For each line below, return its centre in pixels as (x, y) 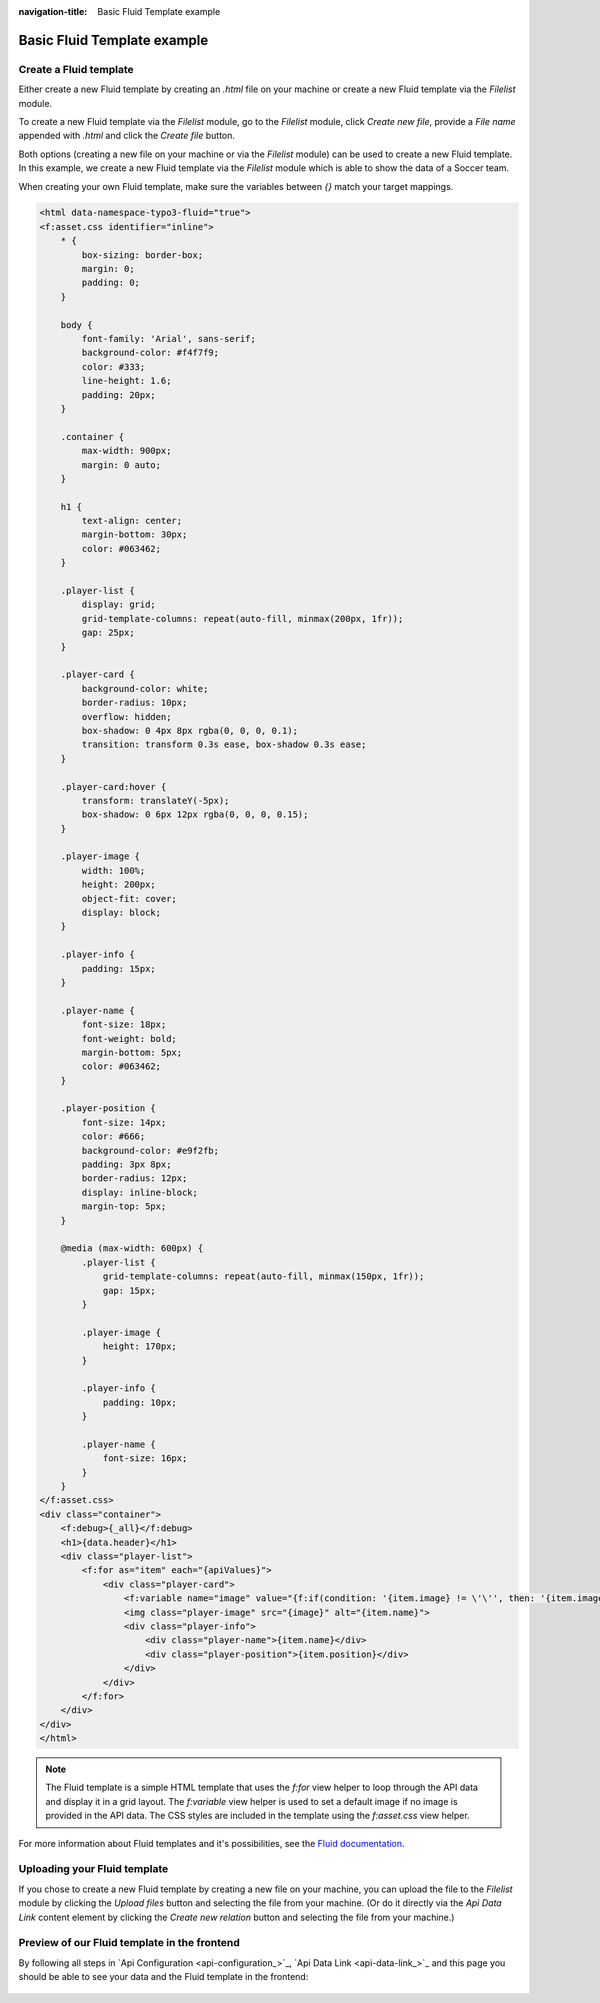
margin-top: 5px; (124, 1206)
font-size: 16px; (145, 1458)
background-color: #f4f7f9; (150, 353)
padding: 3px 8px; (126, 1164)
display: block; (121, 913)
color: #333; (113, 366)
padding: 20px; (119, 394)
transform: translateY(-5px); (155, 800)
